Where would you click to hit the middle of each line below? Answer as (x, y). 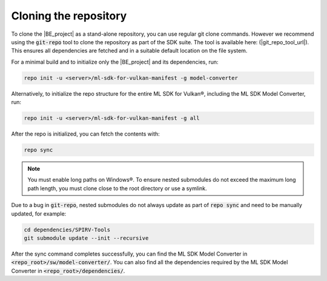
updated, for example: (39, 213)
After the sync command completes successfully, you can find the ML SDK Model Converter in (129, 254)
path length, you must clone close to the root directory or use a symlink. (117, 188)
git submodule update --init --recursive (86, 238)
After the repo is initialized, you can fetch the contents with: (85, 134)
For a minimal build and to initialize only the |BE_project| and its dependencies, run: (115, 62)
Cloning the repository (69, 16)
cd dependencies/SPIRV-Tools (67, 230)
